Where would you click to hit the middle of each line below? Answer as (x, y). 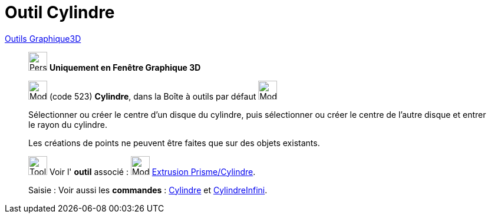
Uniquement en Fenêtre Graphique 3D (125, 67)
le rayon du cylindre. (68, 124)
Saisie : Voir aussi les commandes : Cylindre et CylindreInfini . (148, 190)
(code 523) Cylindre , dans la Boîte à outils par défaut (153, 96)
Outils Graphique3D (43, 38)
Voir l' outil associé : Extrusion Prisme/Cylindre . (152, 171)
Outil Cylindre (60, 12)
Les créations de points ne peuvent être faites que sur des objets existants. (174, 143)
